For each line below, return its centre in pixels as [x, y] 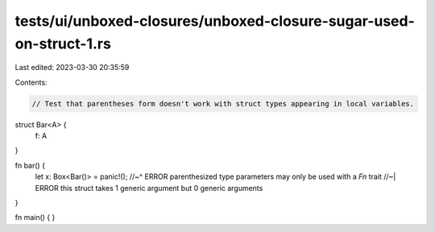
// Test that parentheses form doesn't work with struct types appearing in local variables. [223, 104]
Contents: [31, 82]
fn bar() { [30, 165]
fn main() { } [35, 217]
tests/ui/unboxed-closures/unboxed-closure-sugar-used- [215, 21]
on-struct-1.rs [63, 43]
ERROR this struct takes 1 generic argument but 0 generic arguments [149, 188]
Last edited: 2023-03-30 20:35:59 [72, 68]
